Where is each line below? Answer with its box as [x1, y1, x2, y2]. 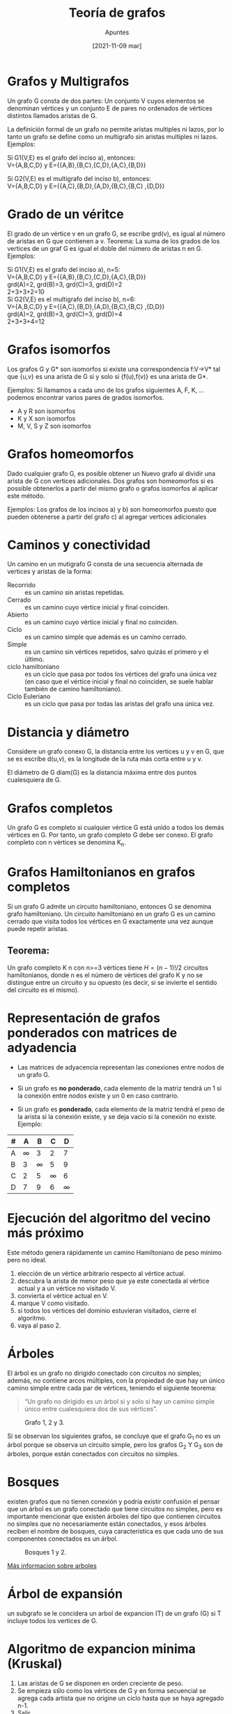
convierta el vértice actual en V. [17, 1291, 109, 1299]
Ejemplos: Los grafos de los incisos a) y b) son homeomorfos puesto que [7, 505, 217, 513]
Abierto [7, 610, 29, 619]
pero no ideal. [7, 1255, 47, 1264]
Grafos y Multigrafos [7, 73, 130, 89]
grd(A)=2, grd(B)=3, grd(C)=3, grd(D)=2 [7, 280, 123, 288]
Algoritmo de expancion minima [7, 1641, 196, 1657]
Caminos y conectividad [7, 537, 151, 553]
